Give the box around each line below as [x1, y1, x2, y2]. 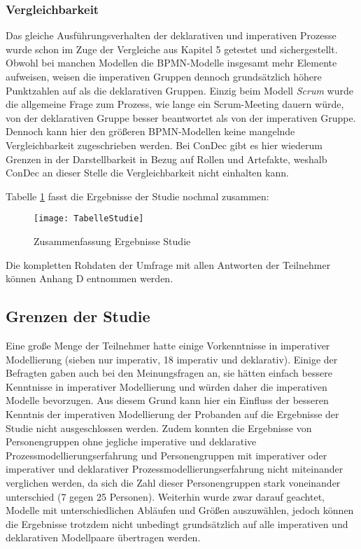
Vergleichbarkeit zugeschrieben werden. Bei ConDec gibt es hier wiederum [6, 137, 323, 152]
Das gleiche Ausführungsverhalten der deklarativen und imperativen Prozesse [6, 28, 337, 43]
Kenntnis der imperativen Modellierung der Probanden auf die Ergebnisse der [6, 406, 339, 421]
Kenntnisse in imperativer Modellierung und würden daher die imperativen [6, 379, 327, 394]
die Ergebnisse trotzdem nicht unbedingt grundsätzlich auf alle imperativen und [6, 516, 348, 531]
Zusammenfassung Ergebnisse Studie [34, 234, 191, 248]
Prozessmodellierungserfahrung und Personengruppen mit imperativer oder [6, 447, 327, 462]
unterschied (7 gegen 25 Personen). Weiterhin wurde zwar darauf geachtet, [6, 489, 325, 503]
